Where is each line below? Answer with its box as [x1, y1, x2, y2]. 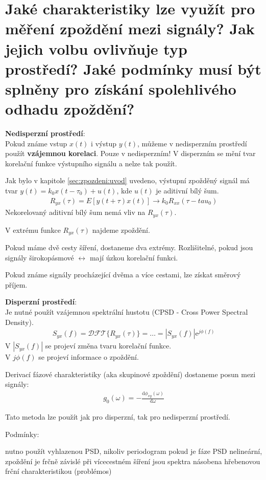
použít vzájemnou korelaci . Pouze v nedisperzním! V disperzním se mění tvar [5, 148, 256, 159]
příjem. [5, 279, 28, 290]
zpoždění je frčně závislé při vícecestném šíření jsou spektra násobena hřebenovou [5, 455, 260, 466]
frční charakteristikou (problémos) [5, 466, 112, 476]
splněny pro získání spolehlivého [5, 78, 236, 99]
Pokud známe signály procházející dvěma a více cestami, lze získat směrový [5, 269, 241, 280]
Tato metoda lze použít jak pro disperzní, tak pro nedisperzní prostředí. [5, 411, 230, 422]
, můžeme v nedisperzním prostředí [137, 138, 247, 148]
